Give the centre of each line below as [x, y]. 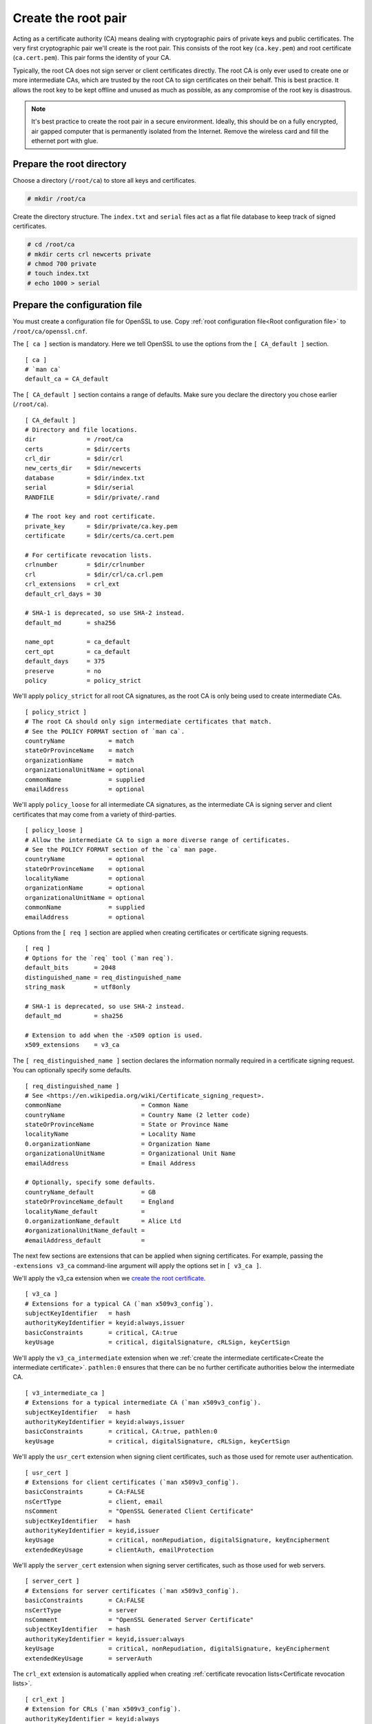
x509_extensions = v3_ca [72, 1045]
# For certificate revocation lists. [89, 555]
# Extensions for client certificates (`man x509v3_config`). [132, 1482]
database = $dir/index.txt [85, 478]
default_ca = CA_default [67, 379]
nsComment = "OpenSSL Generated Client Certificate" [139, 1511]
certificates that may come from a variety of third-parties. [95, 814]
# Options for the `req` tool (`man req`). [100, 958]
